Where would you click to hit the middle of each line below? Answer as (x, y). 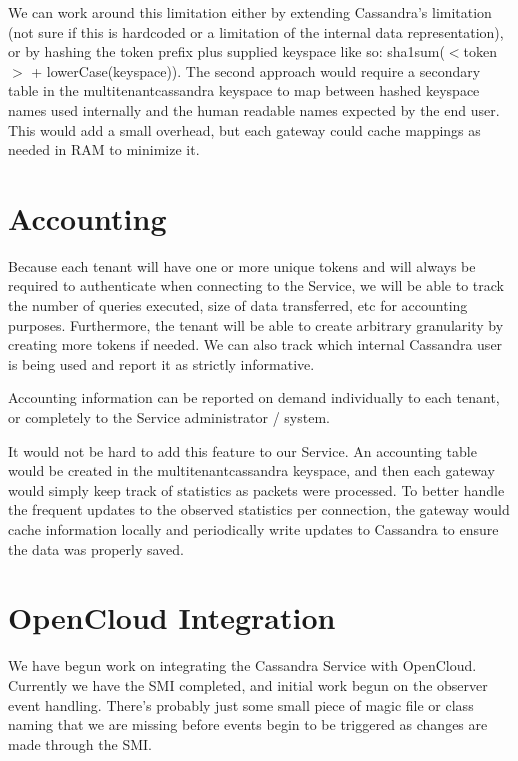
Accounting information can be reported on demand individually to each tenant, (254, 397)
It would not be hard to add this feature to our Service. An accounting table (242, 450)
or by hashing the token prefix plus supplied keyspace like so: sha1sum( (226, 51)
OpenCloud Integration (172, 617)
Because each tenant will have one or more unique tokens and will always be (242, 265)
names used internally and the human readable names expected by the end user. (254, 109)
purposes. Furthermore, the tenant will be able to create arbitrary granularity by (256, 324)
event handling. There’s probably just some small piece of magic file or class (241, 704)
